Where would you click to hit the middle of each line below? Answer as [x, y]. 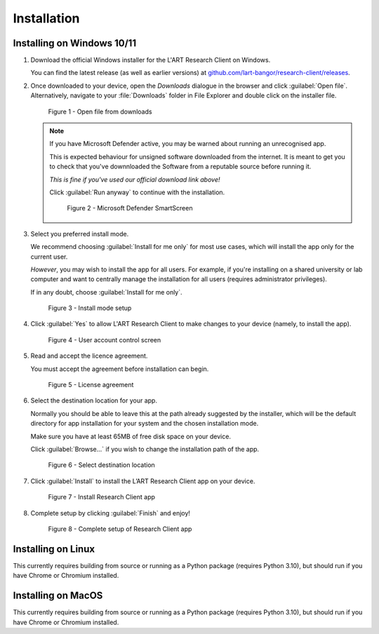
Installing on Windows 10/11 [75, 43]
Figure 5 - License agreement [91, 385]
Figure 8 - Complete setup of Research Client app [120, 529]
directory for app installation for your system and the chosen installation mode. [145, 424]
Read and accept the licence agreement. [89, 356]
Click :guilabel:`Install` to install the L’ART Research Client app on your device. [143, 481]
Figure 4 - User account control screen [105, 339]
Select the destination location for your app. [94, 400]
